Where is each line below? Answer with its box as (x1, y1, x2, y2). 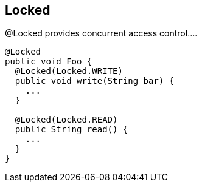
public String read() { (15, 124, 128, 135)
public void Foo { (5, 56, 92, 67)
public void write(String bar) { (15, 76, 175, 86)
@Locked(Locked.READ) (15, 115, 118, 125)
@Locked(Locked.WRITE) (15, 66, 123, 76)
